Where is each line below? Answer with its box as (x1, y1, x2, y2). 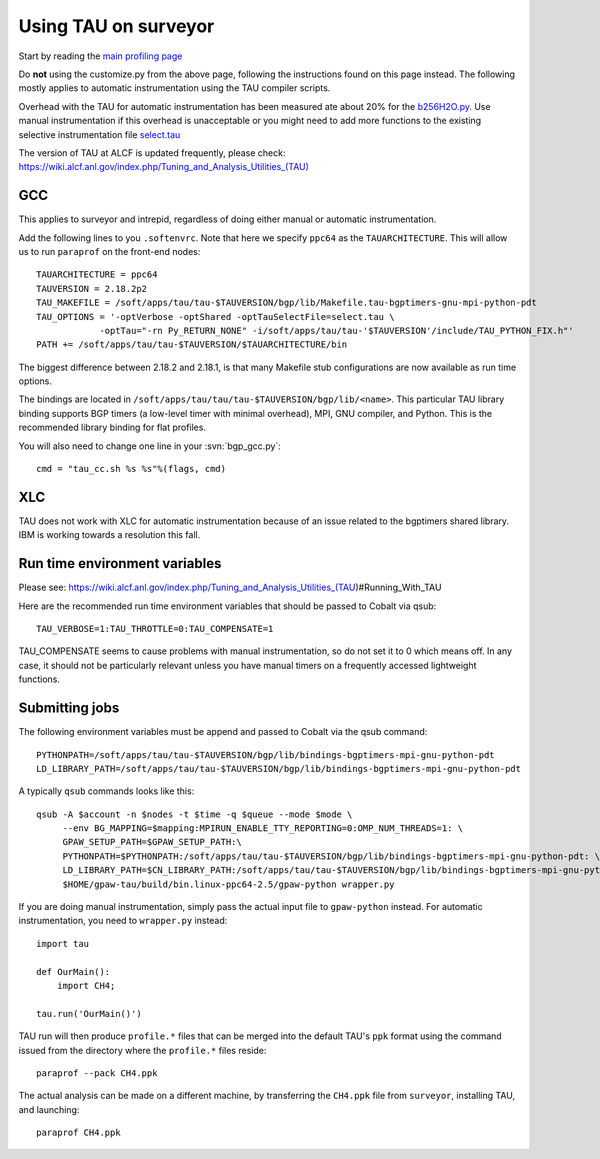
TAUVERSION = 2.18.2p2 (36, 283, 148, 294)
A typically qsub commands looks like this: (18, 785, 195, 797)
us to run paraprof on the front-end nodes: (18, 245, 201, 257)
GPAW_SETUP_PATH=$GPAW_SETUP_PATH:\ (62, 836, 242, 848)
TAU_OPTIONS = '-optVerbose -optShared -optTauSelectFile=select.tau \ (36, 311, 395, 322)
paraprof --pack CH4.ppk (36, 1067, 158, 1079)
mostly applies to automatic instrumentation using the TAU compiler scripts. (18, 82, 331, 94)
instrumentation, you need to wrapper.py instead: (18, 915, 228, 927)
